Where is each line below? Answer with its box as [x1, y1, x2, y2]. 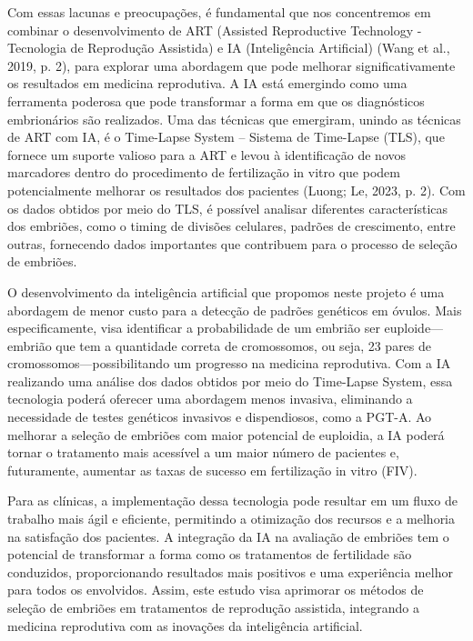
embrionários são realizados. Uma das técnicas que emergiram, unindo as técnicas [7, 109, 461, 128]
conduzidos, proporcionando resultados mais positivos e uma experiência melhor [7, 562, 453, 581]
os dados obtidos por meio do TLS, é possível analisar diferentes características [7, 198, 448, 217]
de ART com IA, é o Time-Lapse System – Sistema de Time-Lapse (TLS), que [7, 127, 445, 146]
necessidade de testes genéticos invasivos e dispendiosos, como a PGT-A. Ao [7, 407, 432, 426]
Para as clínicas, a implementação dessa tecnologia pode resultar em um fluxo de [7, 491, 458, 510]
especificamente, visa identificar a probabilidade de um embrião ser [7, 318, 380, 337]
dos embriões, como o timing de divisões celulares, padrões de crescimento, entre [7, 216, 456, 235]
